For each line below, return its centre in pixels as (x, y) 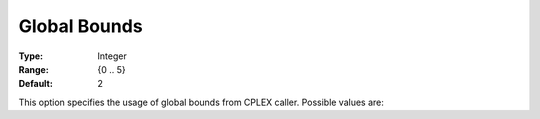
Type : (31, 56)
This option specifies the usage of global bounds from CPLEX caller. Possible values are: (201, 102)
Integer (112, 56)
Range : (33, 69)
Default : (36, 84)
